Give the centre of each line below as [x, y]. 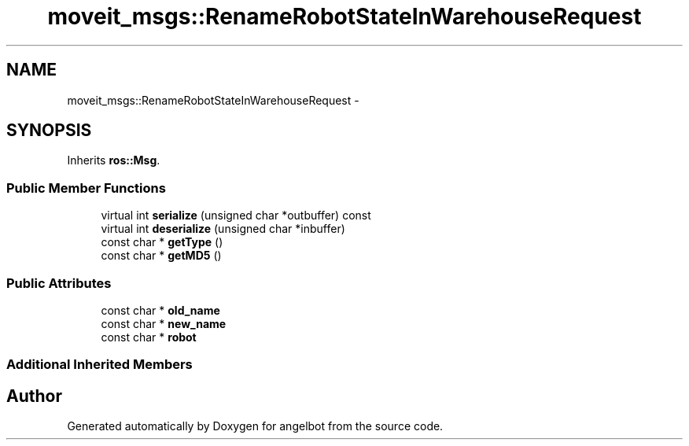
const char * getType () [162, 242]
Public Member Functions [86, 188]
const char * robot [149, 337]
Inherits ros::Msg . [114, 160]
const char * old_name [160, 310]
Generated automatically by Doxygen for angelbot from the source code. [255, 426]
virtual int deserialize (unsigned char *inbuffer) [223, 229]
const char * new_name [164, 323]
